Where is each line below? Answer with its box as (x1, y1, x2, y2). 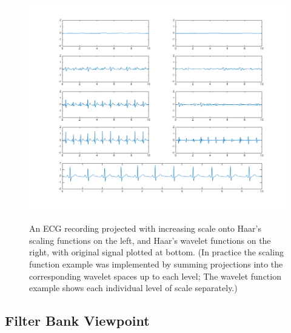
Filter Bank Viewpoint (5, 311, 150, 330)
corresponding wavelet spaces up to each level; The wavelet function (29, 269, 281, 282)
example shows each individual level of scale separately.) (29, 281, 238, 294)
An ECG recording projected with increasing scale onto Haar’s (29, 222, 261, 235)
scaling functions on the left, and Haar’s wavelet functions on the (29, 234, 271, 246)
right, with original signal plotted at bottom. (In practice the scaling (29, 246, 284, 258)
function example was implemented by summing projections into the (29, 257, 283, 270)
